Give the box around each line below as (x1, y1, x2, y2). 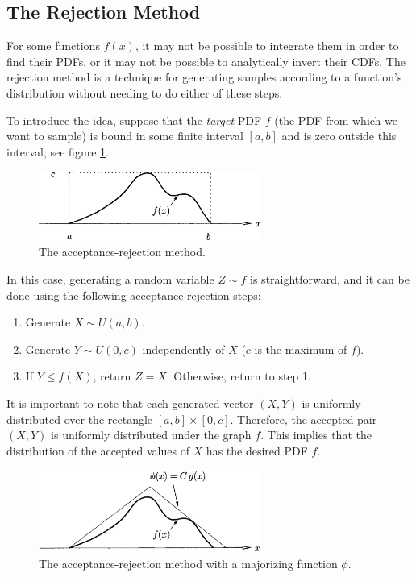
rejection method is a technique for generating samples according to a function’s (6, 68, 402, 85)
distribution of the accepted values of (6, 442, 189, 459)
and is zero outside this (281, 127, 397, 144)
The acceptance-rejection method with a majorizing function (39, 554, 338, 571)
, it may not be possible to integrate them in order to (135, 37, 399, 54)
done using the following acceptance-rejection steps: (6, 286, 261, 303)
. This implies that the (260, 426, 372, 443)
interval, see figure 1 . (6, 143, 109, 160)
